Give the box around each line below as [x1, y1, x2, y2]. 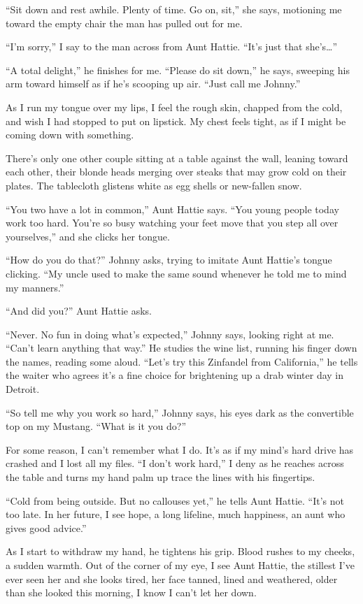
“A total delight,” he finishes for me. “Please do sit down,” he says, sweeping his [6, 62, 350, 77]
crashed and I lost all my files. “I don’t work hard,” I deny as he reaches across [6, 456, 344, 470]
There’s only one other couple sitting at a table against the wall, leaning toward [6, 150, 348, 165]
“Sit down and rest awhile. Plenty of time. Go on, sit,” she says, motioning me [6, 2, 342, 16]
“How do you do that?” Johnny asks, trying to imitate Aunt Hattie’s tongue [6, 252, 332, 267]
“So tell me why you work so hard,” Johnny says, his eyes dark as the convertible [6, 405, 354, 419]
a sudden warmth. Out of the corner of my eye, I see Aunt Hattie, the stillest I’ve [6, 558, 355, 572]
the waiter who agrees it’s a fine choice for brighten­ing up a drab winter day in [6, 368, 343, 382]
